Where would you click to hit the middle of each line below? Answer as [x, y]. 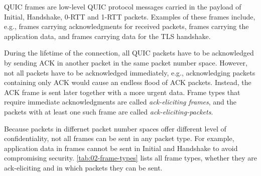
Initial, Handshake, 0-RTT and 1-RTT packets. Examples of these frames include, [130, 16]
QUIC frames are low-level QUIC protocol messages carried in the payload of [123, 6]
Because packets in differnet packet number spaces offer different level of [115, 128]
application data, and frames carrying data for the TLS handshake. [107, 36]
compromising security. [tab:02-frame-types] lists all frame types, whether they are [130, 158]
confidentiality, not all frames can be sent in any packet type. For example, [119, 138]
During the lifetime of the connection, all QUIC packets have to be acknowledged [129, 53]
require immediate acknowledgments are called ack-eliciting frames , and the [120, 102]
